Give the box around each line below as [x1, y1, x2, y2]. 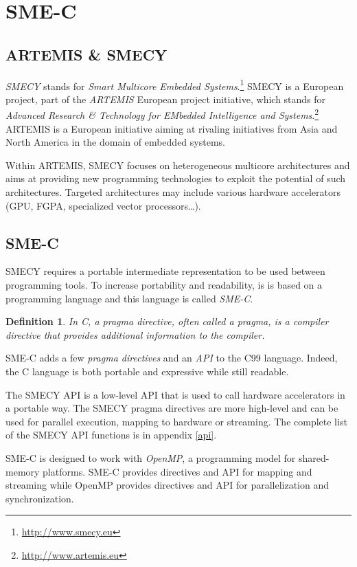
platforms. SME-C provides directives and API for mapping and [43, 464, 312, 478]
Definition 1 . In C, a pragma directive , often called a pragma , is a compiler [5, 314, 329, 329]
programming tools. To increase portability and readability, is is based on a [5, 278, 323, 292]
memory [5, 464, 40, 478]
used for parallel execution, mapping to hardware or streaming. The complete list [5, 414, 347, 428]
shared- [299, 450, 330, 465]
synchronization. [5, 491, 74, 505]
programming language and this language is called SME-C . [5, 291, 253, 305]
